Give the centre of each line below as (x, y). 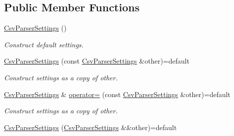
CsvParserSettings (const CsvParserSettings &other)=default (97, 61)
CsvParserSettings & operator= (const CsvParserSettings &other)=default (117, 94)
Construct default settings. (44, 44)
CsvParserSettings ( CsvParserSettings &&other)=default (91, 127)
